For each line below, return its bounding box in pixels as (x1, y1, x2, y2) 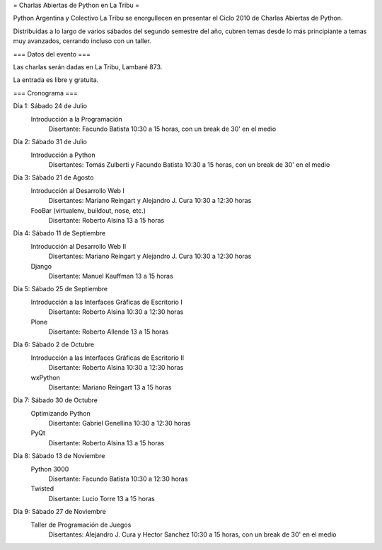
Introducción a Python (30, 151, 95, 159)
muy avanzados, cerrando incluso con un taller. (13, 37, 151, 45)
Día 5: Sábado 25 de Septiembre (13, 285, 108, 293)
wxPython (30, 373, 60, 382)
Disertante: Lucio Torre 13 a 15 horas (48, 494, 155, 503)
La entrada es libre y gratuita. (13, 76, 99, 84)
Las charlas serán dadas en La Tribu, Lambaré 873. (13, 62, 163, 71)
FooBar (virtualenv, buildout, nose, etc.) (30, 206, 146, 215)
